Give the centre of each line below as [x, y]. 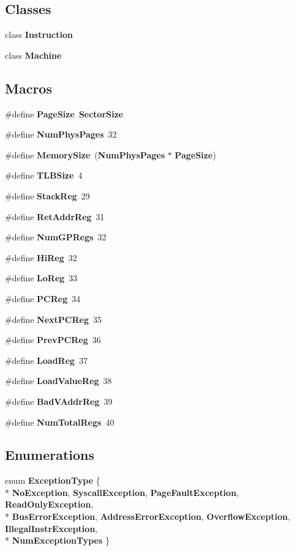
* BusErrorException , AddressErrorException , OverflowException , [148, 516]
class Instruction [39, 35]
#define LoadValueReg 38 [58, 381]
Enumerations [50, 455]
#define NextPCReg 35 [53, 319]
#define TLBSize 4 [44, 175]
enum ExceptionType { [53, 480]
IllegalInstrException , [51, 528]
